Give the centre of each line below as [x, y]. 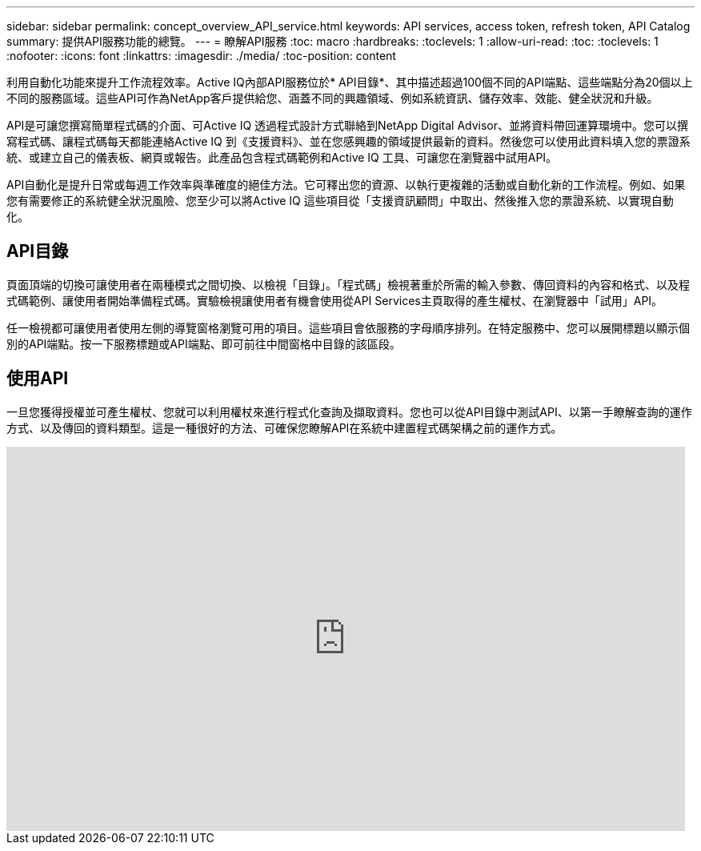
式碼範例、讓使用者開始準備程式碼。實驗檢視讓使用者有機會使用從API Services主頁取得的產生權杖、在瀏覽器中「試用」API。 [335, 300]
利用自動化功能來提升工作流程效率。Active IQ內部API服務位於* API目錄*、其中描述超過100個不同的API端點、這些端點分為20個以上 [350, 82]
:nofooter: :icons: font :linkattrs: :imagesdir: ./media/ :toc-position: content [201, 56]
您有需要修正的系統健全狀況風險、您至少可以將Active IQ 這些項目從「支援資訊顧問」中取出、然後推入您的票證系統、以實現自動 [340, 201]
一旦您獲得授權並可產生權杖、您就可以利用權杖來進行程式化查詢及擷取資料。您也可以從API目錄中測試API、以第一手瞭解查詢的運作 [349, 411]
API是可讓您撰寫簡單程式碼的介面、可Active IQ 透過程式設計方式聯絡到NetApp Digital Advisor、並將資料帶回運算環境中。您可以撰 [348, 125]
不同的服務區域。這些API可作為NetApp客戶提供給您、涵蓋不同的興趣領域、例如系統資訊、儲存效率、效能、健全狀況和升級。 [332, 98]
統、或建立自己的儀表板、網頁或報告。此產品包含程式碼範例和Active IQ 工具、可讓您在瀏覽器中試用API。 [282, 157]
